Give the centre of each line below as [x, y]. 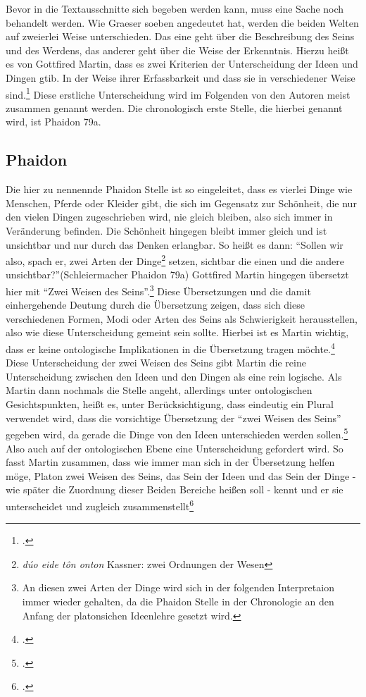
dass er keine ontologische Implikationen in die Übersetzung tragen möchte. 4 [170, 348]
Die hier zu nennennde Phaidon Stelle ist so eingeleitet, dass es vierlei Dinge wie [179, 189]
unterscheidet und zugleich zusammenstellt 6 [100, 505]
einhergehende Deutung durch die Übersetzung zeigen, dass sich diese [155, 305]
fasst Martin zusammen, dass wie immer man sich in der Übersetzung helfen [170, 462]
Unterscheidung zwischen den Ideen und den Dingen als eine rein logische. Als [174, 376]
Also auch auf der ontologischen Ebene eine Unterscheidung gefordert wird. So [175, 448]
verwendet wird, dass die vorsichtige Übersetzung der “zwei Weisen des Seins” [173, 418]
